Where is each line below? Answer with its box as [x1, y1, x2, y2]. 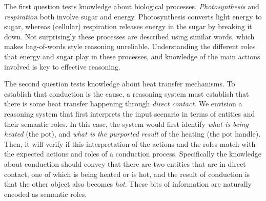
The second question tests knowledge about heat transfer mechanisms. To [4, 78, 235, 89]
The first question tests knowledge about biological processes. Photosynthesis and [4, 1, 259, 11]
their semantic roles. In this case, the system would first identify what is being [4, 118, 249, 129]
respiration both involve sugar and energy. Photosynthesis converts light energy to [4, 11, 262, 21]
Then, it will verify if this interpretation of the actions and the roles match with [4, 138, 256, 149]
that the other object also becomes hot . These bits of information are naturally [4, 178, 252, 189]
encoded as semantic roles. [4, 188, 87, 199]
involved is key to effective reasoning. [4, 61, 120, 72]
